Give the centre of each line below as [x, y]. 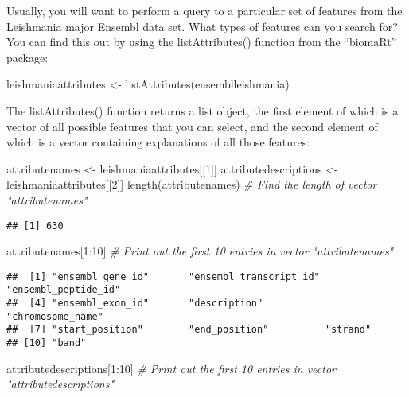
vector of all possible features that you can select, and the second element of [192, 126]
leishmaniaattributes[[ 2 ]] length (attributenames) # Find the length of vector [192, 184]
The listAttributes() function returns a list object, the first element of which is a [203, 110]
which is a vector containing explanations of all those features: [158, 142]
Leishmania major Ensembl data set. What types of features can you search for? [202, 26]
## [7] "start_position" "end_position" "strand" [189, 330]
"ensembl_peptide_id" [64, 290]
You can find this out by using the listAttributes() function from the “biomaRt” [202, 42]
